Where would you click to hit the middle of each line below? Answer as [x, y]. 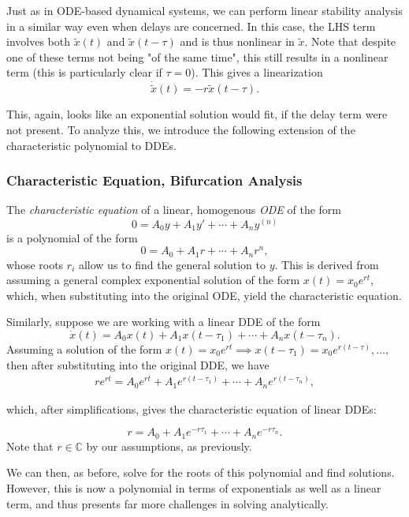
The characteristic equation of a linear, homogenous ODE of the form [174, 210]
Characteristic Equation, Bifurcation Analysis [154, 180]
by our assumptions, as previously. [169, 446]
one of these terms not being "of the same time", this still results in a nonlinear [197, 56]
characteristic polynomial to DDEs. [91, 145]
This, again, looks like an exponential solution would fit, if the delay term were [197, 114]
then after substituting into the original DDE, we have [138, 364]
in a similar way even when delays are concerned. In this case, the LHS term [191, 26]
